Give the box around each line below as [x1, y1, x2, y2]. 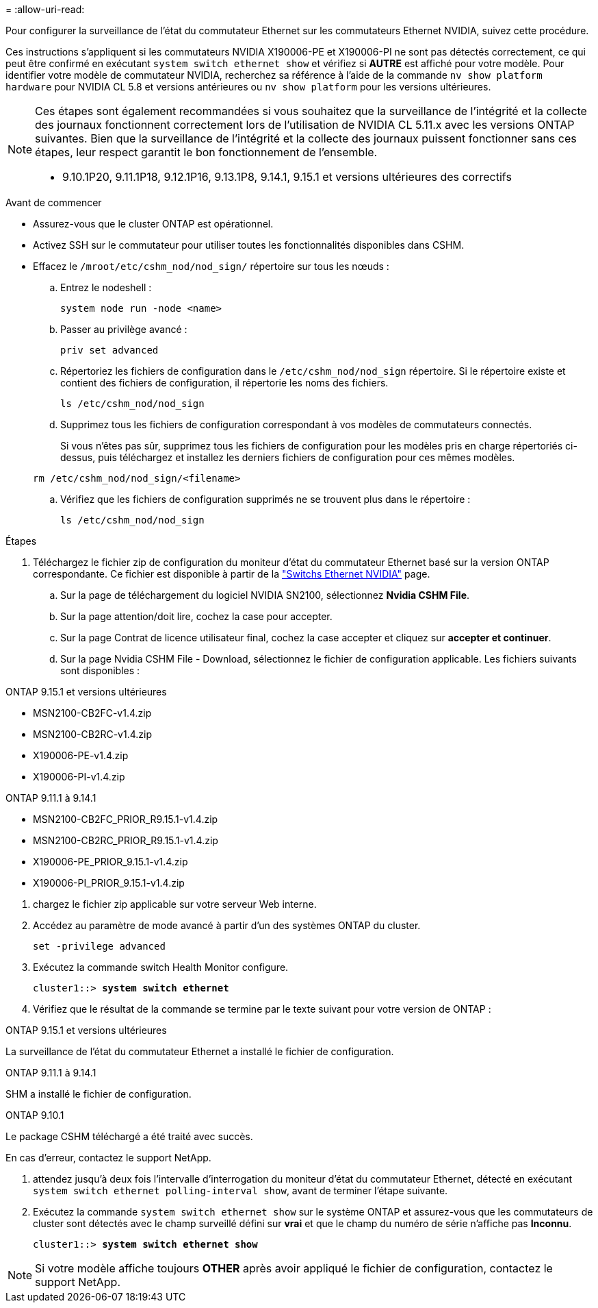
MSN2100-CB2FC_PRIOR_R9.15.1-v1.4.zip [33, 813, 218, 825]
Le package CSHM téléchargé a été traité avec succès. [5, 1131, 253, 1142]
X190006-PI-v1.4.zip [33, 771, 125, 782]
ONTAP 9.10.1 [5, 1109, 64, 1121]
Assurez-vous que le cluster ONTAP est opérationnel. [33, 218, 274, 230]
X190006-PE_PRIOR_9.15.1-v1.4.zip [33, 856, 188, 867]
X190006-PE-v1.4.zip [33, 750, 129, 761]
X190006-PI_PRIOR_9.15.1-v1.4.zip [33, 877, 185, 889]
